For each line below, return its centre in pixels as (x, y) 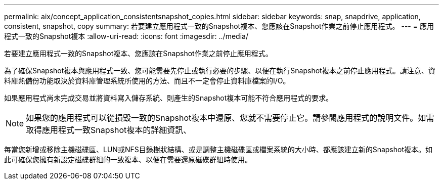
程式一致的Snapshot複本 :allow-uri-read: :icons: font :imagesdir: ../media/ (126, 36)
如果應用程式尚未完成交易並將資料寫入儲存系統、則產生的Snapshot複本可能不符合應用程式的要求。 (169, 98)
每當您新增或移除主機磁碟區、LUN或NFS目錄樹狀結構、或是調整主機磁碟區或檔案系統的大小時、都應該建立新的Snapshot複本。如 (218, 149)
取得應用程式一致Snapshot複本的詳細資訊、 (109, 130)
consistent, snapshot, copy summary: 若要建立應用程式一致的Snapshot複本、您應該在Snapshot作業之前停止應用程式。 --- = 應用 (219, 26)
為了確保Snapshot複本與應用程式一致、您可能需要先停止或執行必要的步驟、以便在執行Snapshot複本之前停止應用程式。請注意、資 (220, 71)
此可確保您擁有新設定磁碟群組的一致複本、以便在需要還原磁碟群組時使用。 (128, 159)
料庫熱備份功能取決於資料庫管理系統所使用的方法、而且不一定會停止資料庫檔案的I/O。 (147, 81)
